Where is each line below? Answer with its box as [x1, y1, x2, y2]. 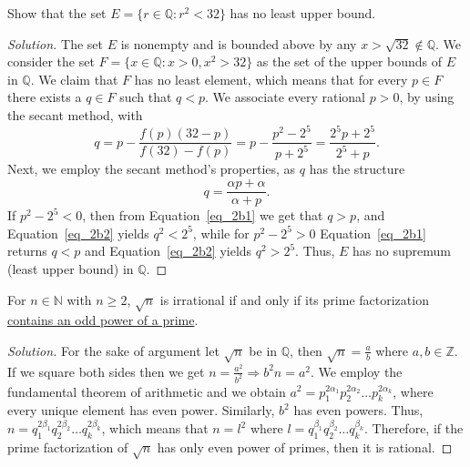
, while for [192, 223, 250, 242]
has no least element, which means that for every [134, 69, 408, 88]
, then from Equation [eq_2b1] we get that [82, 206, 323, 225]
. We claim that [30, 69, 118, 88]
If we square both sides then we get [7, 361, 205, 381]
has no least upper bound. [230, 4, 376, 22]
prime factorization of [7, 438, 128, 457]
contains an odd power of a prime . [7, 310, 199, 330]
